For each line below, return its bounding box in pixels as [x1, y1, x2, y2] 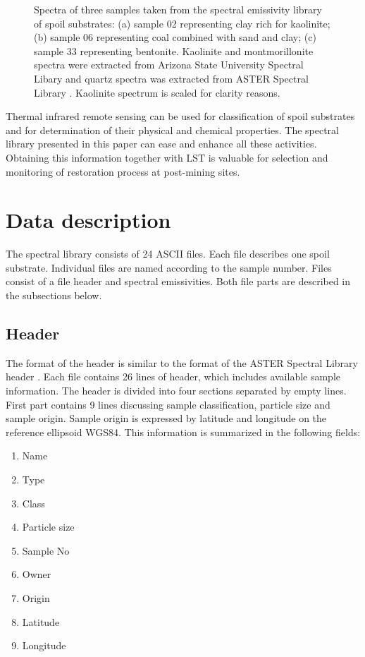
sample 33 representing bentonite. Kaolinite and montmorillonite [34, 43, 314, 58]
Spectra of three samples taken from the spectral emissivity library [34, 2, 322, 16]
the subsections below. [6, 288, 102, 303]
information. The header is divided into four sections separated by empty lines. [6, 383, 347, 398]
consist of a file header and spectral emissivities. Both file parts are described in [6, 274, 351, 289]
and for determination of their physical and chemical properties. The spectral [6, 122, 339, 137]
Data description [6, 205, 171, 234]
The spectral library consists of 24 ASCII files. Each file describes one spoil [6, 246, 330, 261]
